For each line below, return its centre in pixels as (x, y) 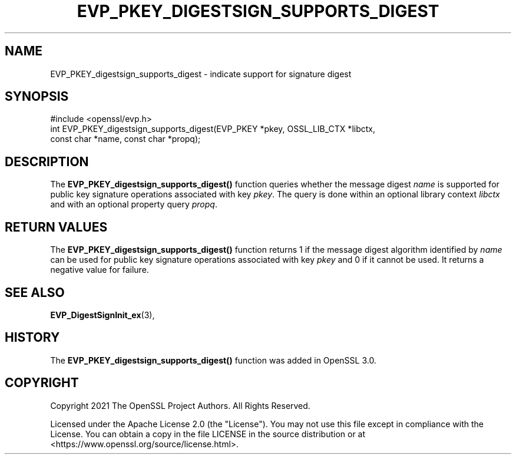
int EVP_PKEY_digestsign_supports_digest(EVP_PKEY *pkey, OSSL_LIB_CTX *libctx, (213, 129)
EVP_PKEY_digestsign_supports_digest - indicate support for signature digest (201, 74)
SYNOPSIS (37, 97)
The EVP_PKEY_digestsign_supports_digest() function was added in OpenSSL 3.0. (213, 360)
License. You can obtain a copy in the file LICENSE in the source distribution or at (208, 434)
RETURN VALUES (56, 227)
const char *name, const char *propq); (125, 139)
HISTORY (32, 338)
